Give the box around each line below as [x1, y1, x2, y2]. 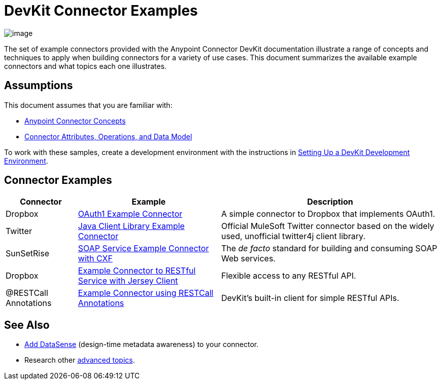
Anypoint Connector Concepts [24, 116, 126, 125]
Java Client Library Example [78, 221, 185, 232]
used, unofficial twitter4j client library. [221, 231, 365, 242]
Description [307, 197, 353, 207]
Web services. [221, 253, 276, 264]
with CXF [78, 253, 113, 264]
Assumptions [4, 79, 73, 92]
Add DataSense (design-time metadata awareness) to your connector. [24, 340, 259, 349]
